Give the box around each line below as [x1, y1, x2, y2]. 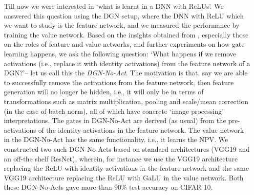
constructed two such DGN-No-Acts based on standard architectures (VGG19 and [4, 143, 250, 154]
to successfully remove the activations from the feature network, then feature [4, 77, 234, 87]
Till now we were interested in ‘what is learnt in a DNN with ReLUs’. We [4, 1, 224, 11]
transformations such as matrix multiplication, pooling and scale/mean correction [4, 96, 248, 106]
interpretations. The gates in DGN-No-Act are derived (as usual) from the [4, 115, 226, 125]
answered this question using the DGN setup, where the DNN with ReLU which [4, 10, 244, 20]
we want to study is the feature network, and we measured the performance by [4, 20, 240, 30]
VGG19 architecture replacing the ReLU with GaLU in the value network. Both [4, 172, 244, 182]
